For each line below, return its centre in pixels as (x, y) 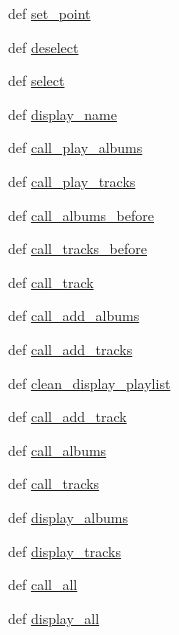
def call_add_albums (74, 315)
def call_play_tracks (72, 180)
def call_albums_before (81, 214)
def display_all (54, 617)
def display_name (62, 113)
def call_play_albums (75, 147)
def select (36, 80)
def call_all (43, 584)
